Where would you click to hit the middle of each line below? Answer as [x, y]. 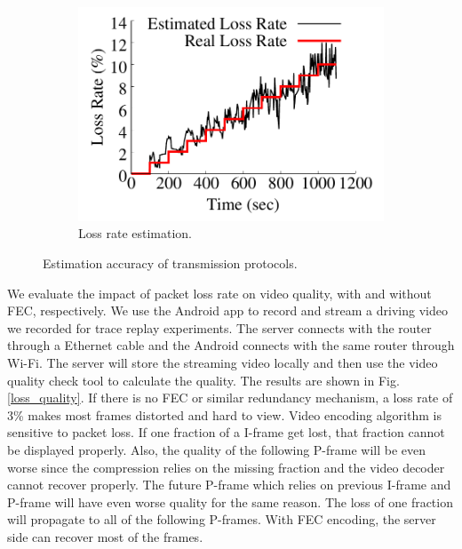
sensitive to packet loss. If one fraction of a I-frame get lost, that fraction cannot [226, 432]
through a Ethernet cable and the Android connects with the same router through [231, 345]
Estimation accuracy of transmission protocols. [170, 263]
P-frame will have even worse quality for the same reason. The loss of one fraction [230, 501]
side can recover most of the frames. [105, 536]
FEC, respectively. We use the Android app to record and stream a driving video [227, 310]
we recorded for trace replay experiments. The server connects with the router [219, 327]
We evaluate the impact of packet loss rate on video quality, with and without [219, 293]
